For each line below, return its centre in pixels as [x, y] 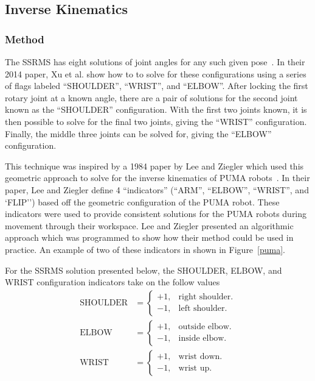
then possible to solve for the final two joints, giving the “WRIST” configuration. [156, 121]
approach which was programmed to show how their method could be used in [149, 237]
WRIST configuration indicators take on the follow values [112, 282]
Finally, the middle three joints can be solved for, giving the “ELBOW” [138, 133]
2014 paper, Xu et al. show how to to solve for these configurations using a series [156, 73]
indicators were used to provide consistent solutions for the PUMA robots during [156, 214]
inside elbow [201, 339]
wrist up [194, 369]
